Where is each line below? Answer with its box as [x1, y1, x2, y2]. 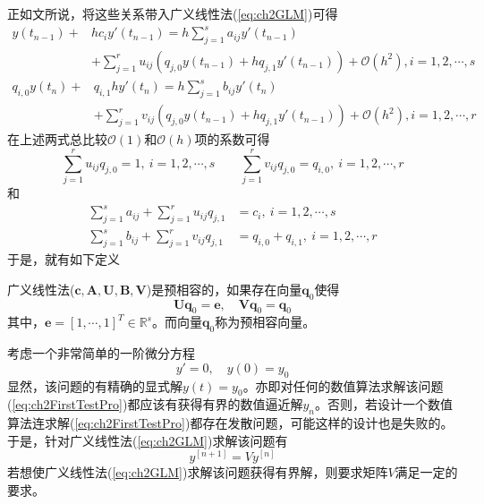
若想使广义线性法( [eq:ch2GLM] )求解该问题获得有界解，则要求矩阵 [7, 463, 388, 482]
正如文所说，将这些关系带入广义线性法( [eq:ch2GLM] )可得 [7, 4, 338, 22]
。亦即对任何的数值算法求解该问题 [242, 376, 444, 395]
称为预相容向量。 [215, 312, 316, 331]
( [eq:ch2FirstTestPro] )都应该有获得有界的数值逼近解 [7, 395, 303, 414]
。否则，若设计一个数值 [314, 395, 453, 414]
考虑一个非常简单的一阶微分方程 [7, 344, 195, 363]
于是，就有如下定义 [7, 250, 120, 269]
